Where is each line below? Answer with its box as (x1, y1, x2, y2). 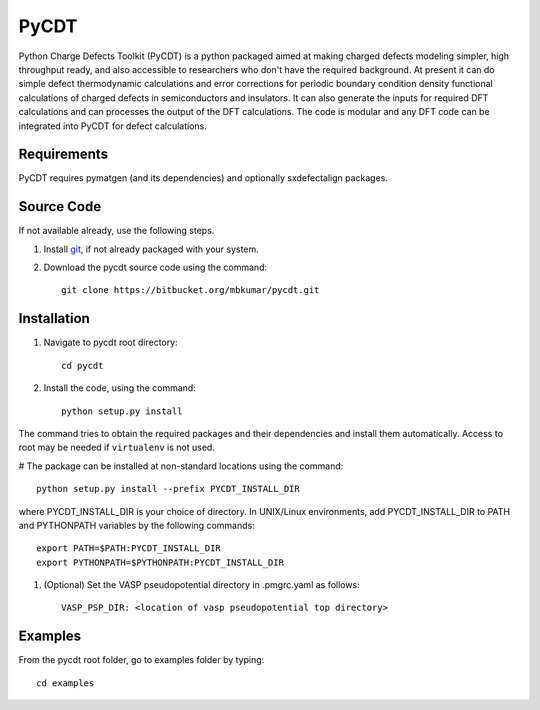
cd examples (36, 677, 95, 689)
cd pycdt (61, 360, 104, 371)
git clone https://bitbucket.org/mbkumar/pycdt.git (61, 285, 320, 296)
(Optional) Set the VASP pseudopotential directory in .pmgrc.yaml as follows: (43, 579, 360, 591)
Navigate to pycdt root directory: (43, 336, 179, 349)
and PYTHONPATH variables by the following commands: (18, 519, 255, 531)
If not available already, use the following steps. (18, 225, 215, 237)
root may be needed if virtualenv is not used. (18, 441, 215, 454)
